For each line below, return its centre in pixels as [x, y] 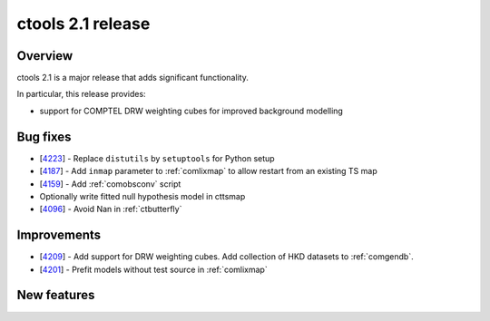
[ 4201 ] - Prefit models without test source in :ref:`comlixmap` [153, 269]
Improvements [59, 235]
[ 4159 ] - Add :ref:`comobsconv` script [110, 184]
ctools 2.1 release [83, 24]
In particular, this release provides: [81, 94]
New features [56, 295]
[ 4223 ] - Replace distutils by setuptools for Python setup [157, 158]
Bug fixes [44, 136]
